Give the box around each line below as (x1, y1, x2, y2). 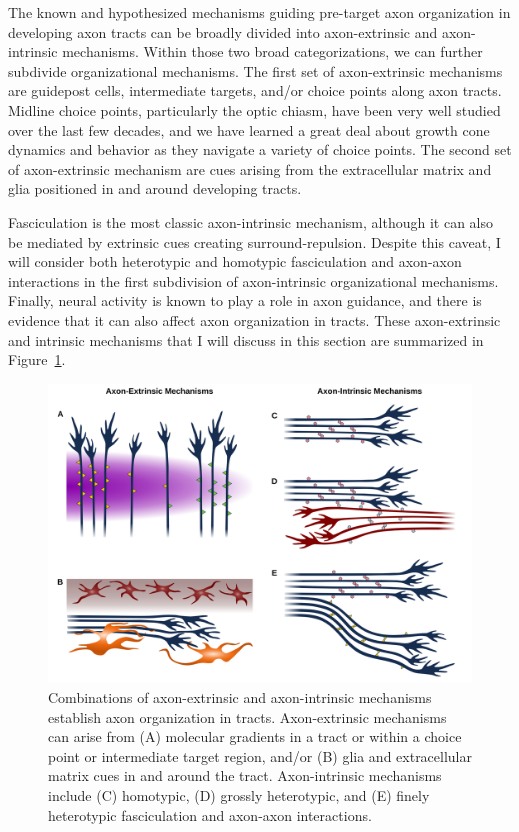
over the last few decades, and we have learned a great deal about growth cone (8, 119, 490, 140)
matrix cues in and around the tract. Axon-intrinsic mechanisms (48, 765, 442, 786)
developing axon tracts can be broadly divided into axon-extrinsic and (8, 21, 438, 42)
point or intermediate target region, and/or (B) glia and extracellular (48, 745, 473, 766)
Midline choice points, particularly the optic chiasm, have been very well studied (8, 99, 501, 120)
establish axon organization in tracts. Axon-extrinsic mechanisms (48, 706, 447, 727)
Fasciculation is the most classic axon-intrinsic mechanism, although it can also (8, 211, 493, 232)
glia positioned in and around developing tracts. (8, 178, 302, 199)
